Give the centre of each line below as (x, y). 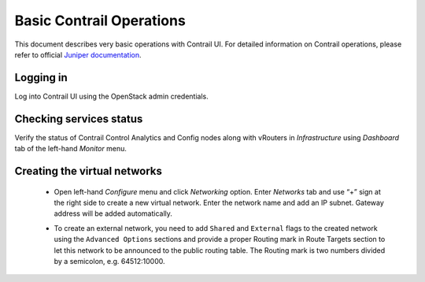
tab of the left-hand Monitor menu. (71, 149)
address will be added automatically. (113, 213)
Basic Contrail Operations (100, 20)
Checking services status (79, 119)
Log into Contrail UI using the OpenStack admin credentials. (111, 96)
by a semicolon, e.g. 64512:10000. (109, 261)
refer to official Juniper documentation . (78, 54)
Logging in (41, 78)
